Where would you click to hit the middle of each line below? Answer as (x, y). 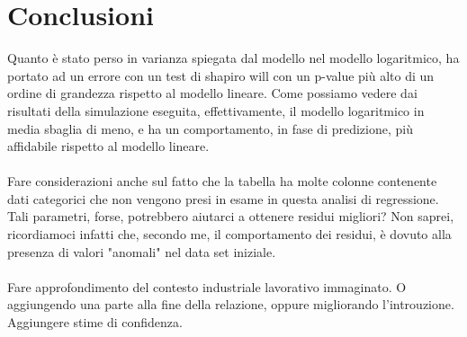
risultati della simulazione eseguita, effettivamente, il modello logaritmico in (216, 110)
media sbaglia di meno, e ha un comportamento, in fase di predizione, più (210, 128)
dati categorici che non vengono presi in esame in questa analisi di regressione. (223, 198)
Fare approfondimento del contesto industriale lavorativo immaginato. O (207, 286)
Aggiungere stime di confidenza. (95, 322)
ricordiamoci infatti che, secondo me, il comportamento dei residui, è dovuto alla (229, 234)
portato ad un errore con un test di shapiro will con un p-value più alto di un (221, 75)
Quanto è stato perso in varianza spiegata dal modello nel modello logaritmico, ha (233, 58)
